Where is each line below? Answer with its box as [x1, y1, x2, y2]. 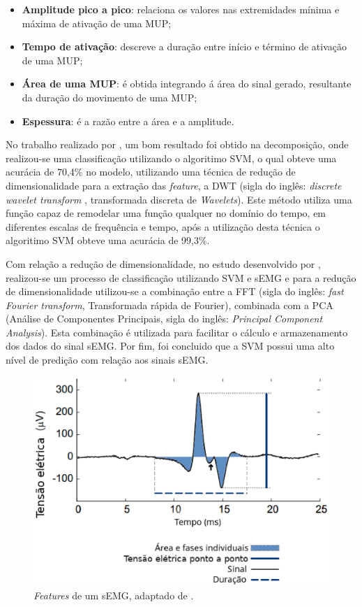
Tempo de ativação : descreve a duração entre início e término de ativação [22, 39, 347, 54]
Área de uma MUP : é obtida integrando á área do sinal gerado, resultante [22, 76, 352, 91]
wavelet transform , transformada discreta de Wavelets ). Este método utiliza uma [6, 192, 352, 206]
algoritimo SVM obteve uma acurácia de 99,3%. [6, 233, 210, 248]
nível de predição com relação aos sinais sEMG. [6, 352, 209, 367]
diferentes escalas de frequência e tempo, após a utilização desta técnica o [6, 219, 320, 234]
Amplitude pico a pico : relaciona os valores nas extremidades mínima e [22, 2, 340, 16]
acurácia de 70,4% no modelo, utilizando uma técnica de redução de [6, 164, 296, 179]
